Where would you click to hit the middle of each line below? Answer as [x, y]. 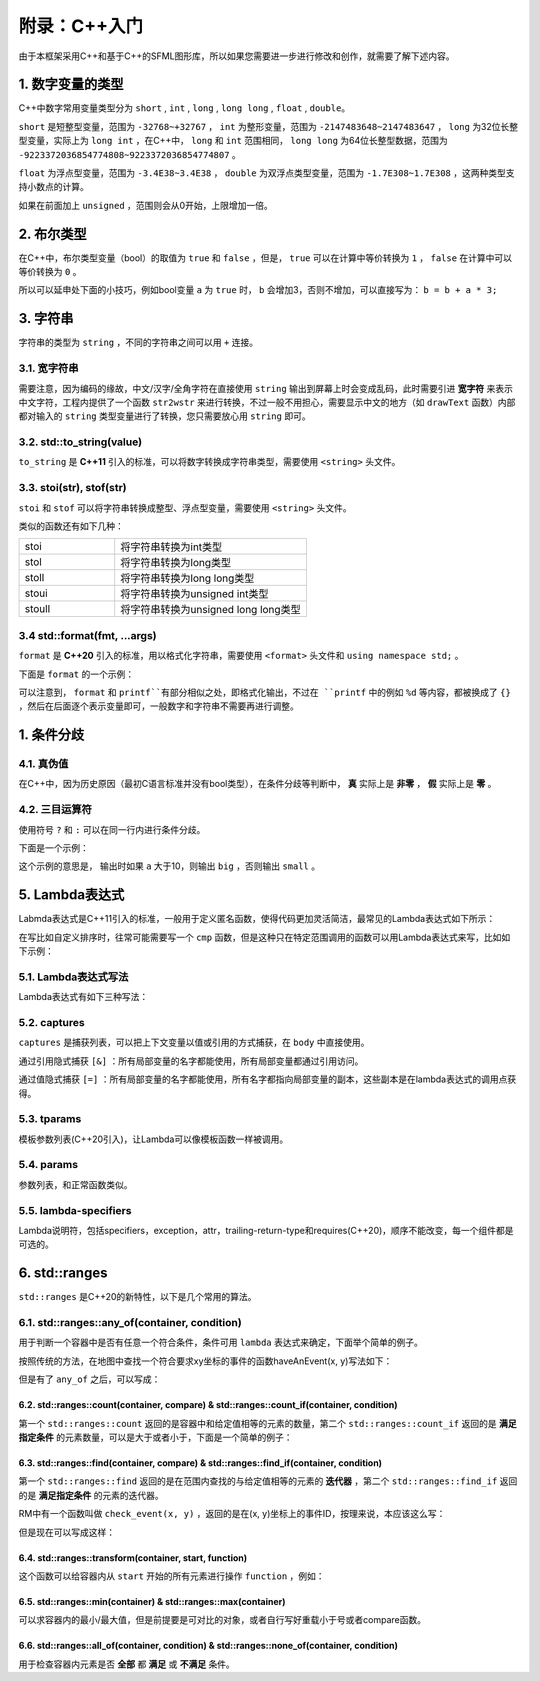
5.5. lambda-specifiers [75, 1210]
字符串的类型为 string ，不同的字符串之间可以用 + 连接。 [138, 342]
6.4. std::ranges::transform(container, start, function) [133, 1557]
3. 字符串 [46, 318]
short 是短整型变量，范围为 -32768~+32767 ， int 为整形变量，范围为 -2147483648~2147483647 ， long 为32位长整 [268, 126]
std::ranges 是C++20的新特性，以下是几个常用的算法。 [137, 1297]
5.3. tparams [50, 1119]
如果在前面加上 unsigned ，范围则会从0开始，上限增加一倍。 [146, 205]
